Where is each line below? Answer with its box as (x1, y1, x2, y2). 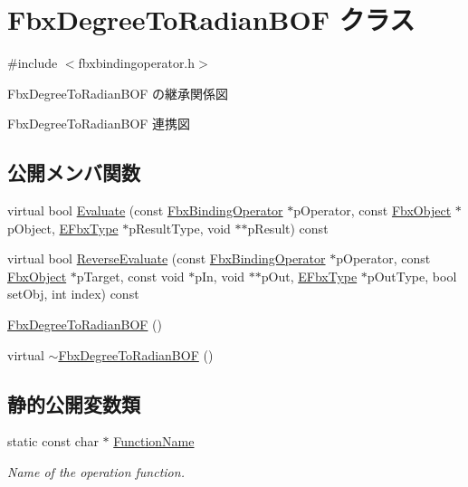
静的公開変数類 (7, 389, 140, 417)
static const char (7, 432, 99, 451)
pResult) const (247, 218, 329, 237)
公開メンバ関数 (7, 158, 140, 186)
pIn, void (195, 266, 245, 285)
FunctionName (113, 432, 195, 451)
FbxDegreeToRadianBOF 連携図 (7, 114, 191, 133)
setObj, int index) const (7, 284, 139, 303)
